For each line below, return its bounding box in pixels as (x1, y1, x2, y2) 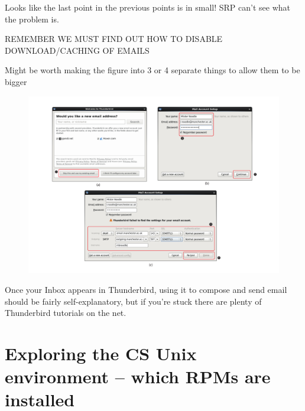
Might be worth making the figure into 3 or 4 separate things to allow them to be (5, 64, 300, 76)
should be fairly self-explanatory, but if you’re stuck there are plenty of (5, 295, 262, 307)
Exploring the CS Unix (5, 341, 197, 365)
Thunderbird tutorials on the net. (5, 306, 126, 319)
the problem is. (5, 12, 59, 25)
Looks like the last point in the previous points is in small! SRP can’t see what (5, 1, 290, 13)
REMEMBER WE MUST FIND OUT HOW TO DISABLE (5, 32, 223, 45)
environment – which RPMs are (5, 364, 271, 389)
